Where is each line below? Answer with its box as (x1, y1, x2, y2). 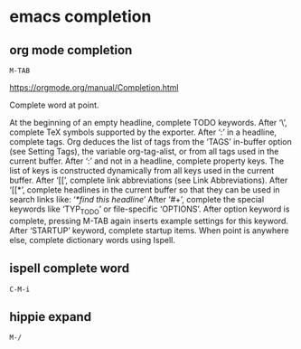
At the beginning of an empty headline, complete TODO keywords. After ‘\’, (9, 118, 287, 127)
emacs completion (9, 6, 152, 27)
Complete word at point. (9, 99, 99, 110)
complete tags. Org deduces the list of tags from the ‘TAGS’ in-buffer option (9, 137, 292, 146)
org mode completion (9, 42, 133, 58)
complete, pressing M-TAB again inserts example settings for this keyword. (9, 215, 289, 226)
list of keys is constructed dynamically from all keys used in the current (9, 165, 275, 175)
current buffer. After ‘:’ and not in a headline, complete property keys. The (9, 156, 285, 166)
